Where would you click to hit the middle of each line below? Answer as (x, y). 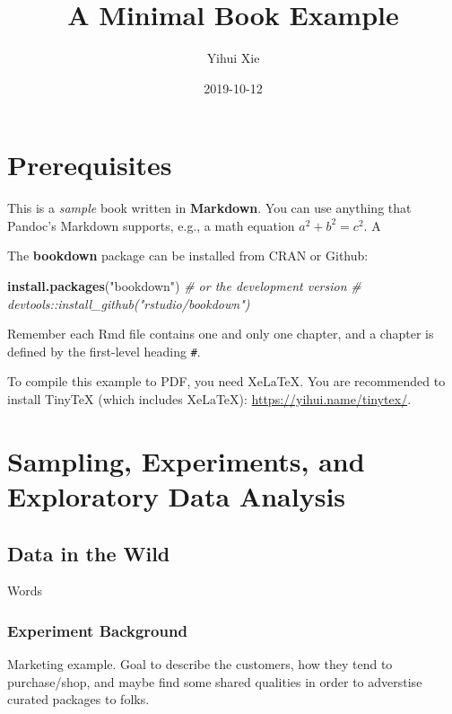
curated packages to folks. (78, 699)
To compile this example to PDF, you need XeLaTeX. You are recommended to (226, 381)
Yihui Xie (233, 58)
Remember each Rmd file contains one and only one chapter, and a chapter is (221, 334)
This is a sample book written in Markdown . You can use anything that (209, 208)
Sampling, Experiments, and (186, 460)
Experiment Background (97, 630)
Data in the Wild (89, 553)
